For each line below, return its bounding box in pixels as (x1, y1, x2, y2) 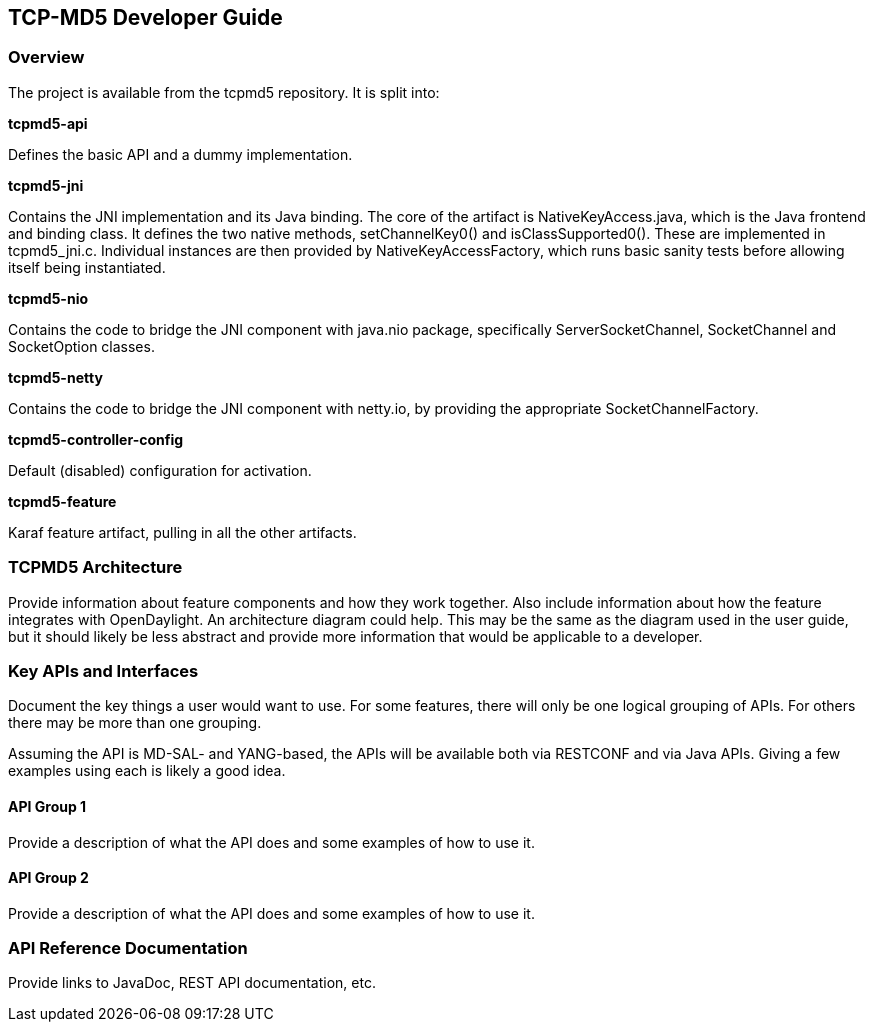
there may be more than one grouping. (8, 714, 262, 732)
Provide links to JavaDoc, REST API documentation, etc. (8, 974, 376, 992)
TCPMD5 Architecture (8, 557, 183, 578)
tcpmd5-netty (8, 368, 103, 386)
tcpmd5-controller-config (8, 430, 184, 448)
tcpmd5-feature (8, 492, 117, 510)
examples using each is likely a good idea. (8, 762, 286, 780)
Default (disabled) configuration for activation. (8, 461, 312, 479)
